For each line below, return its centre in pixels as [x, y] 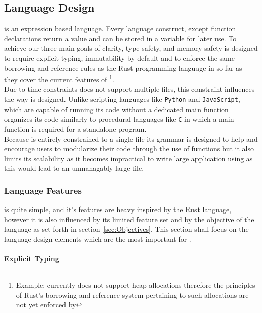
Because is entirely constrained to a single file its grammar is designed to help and [131, 138]
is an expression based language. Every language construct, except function [120, 28]
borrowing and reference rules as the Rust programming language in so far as [123, 68]
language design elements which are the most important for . [98, 238]
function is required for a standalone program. [75, 128]
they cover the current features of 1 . [59, 79]
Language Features [43, 190]
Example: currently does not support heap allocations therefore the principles [136, 285]
